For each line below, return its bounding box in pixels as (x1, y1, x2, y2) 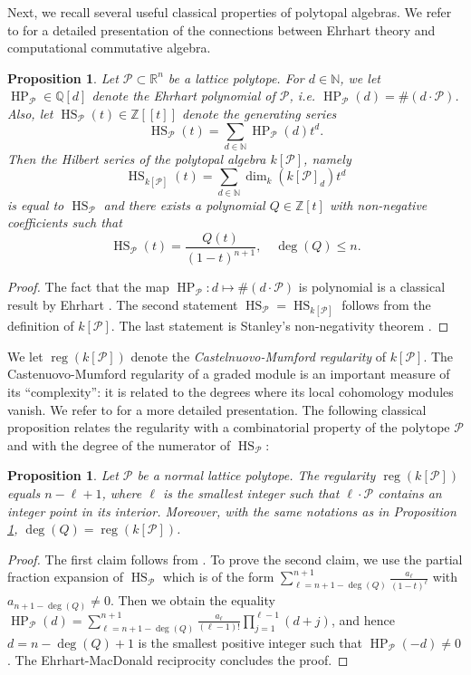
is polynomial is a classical (298, 277, 446, 296)
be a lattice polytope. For (168, 68, 304, 87)
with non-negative (329, 195, 428, 214)
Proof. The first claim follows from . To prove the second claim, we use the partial (7, 549, 463, 568)
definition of (7, 316, 74, 335)
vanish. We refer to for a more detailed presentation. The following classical (7, 400, 427, 419)
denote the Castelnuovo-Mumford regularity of (130, 346, 387, 365)
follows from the (341, 295, 431, 313)
